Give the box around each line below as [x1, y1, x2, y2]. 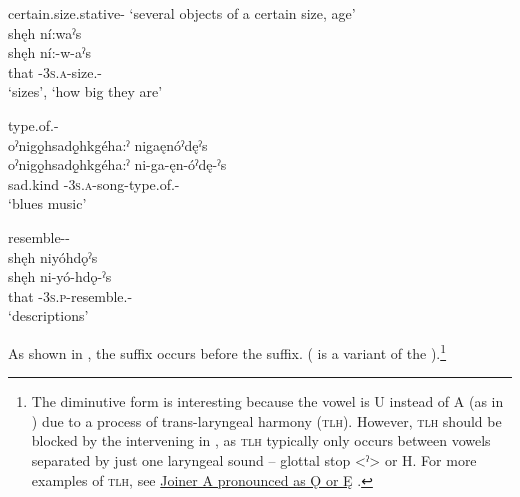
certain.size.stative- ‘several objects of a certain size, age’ [8, 3, 356, 23]
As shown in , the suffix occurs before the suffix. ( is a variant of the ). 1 [8, 339, 447, 363]
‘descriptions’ [8, 305, 89, 326]
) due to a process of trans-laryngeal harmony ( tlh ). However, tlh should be [31, 410, 502, 431]
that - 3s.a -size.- [8, 61, 103, 82]
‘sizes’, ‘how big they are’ [8, 81, 163, 102]
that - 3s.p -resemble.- [8, 285, 133, 306]
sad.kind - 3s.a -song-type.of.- [8, 173, 180, 194]
